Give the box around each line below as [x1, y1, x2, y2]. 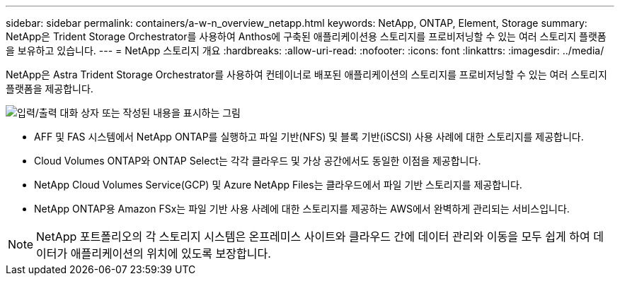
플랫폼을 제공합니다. [6, 83, 93, 95]
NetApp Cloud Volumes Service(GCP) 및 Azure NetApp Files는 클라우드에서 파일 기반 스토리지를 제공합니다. [34, 179, 522, 191]
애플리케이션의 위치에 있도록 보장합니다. [70, 246, 271, 261]
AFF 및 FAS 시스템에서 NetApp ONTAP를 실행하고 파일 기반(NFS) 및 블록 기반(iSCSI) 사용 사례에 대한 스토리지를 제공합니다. [34, 131, 584, 143]
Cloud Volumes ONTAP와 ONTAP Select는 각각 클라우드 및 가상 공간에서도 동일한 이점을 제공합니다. [34, 155, 481, 167]
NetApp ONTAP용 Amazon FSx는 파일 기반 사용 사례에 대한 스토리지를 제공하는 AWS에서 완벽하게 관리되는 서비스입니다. [34, 203, 570, 215]
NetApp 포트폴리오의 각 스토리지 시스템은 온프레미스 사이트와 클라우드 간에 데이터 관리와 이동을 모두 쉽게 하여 [36, 229, 590, 244]
